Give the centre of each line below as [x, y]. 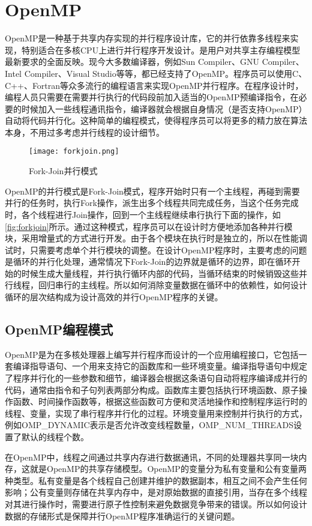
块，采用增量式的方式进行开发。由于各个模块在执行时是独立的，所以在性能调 [156, 238]
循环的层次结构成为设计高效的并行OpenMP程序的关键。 [114, 297]
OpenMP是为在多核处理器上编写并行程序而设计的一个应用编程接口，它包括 [152, 354]
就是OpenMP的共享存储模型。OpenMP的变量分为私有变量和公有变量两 [168, 469]
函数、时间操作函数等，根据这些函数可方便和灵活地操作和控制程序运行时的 [160, 401]
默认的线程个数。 [55, 437]
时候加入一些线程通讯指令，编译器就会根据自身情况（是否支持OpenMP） [164, 108]
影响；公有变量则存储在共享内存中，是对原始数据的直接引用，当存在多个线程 [156, 492]
